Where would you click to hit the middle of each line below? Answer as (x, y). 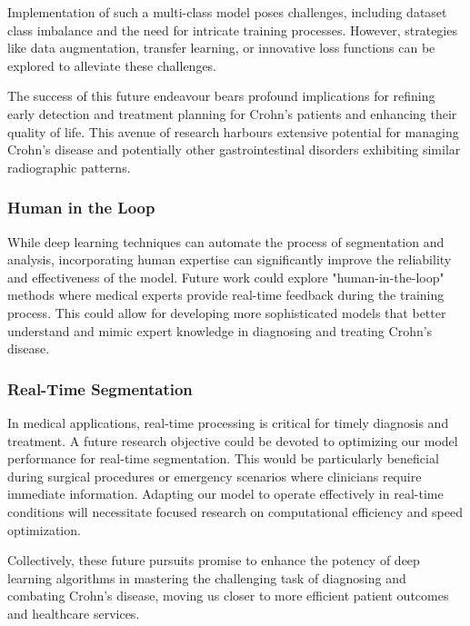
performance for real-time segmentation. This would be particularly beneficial (223, 458)
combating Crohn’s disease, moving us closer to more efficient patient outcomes (228, 596)
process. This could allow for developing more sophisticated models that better (227, 312)
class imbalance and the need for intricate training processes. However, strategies (232, 30)
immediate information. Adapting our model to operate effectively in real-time (225, 494)
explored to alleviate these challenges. (112, 65)
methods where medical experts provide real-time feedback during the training (226, 295)
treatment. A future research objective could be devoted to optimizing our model (233, 440)
